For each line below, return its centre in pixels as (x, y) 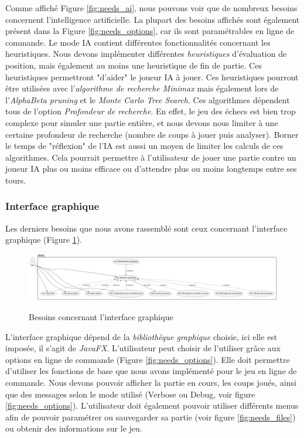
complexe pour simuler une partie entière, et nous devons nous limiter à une (142, 122)
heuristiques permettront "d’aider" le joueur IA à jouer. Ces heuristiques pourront (152, 77)
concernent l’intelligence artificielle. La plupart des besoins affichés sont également (153, 19)
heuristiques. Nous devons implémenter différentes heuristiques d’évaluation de (146, 54)
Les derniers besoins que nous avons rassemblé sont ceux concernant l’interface (146, 228)
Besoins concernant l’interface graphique (101, 317)
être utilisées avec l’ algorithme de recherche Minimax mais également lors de (142, 88)
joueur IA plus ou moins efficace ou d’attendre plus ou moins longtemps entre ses (151, 169)
